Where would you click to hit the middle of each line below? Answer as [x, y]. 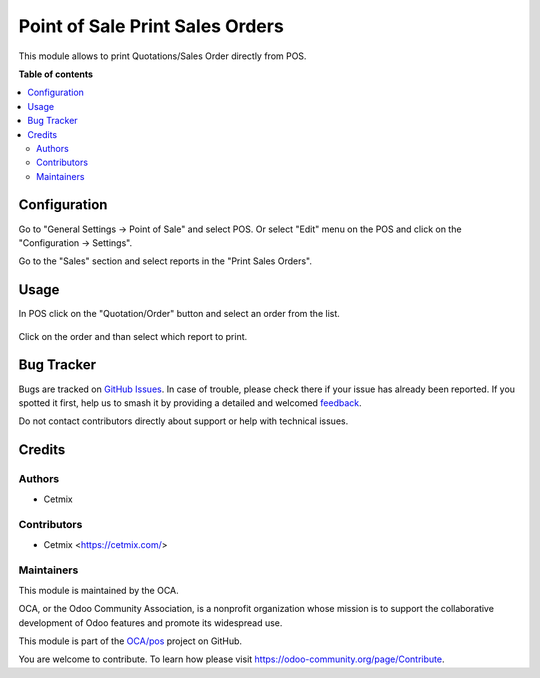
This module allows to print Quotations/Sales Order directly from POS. [162, 56]
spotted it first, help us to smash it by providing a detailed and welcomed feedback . [190, 402]
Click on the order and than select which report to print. [133, 336]
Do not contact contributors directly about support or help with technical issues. [183, 421]
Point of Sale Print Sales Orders [151, 26]
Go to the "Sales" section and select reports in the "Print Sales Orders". [165, 261]
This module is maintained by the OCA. [98, 590]
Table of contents [56, 74]
